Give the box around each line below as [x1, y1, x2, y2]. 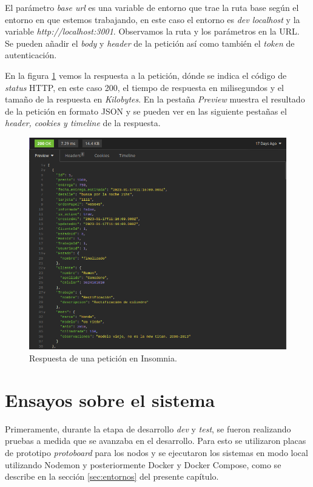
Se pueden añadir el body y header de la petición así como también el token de [5, 36, 295, 49]
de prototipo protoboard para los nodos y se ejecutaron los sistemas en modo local [5, 446, 308, 458]
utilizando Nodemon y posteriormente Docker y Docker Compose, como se [5, 458, 281, 471]
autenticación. [5, 49, 57, 61]
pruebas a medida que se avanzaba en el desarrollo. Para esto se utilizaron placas [5, 434, 306, 447]
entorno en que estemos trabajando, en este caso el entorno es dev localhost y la [5, 13, 300, 25]
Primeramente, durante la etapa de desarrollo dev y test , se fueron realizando [5, 422, 291, 435]
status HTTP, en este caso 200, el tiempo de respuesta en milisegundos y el [5, 81, 284, 93]
